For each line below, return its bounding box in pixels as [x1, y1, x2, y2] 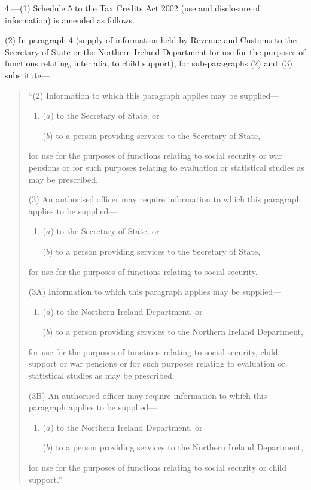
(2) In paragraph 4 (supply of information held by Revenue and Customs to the [5, 34, 297, 46]
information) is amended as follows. [5, 13, 135, 26]
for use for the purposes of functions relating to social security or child [28, 461, 287, 474]
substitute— [5, 68, 50, 81]
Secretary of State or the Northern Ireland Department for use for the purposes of [5, 45, 306, 58]
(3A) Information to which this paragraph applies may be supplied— [28, 285, 282, 298]
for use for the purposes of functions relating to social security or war [28, 149, 283, 162]
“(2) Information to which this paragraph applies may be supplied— [28, 89, 279, 101]
